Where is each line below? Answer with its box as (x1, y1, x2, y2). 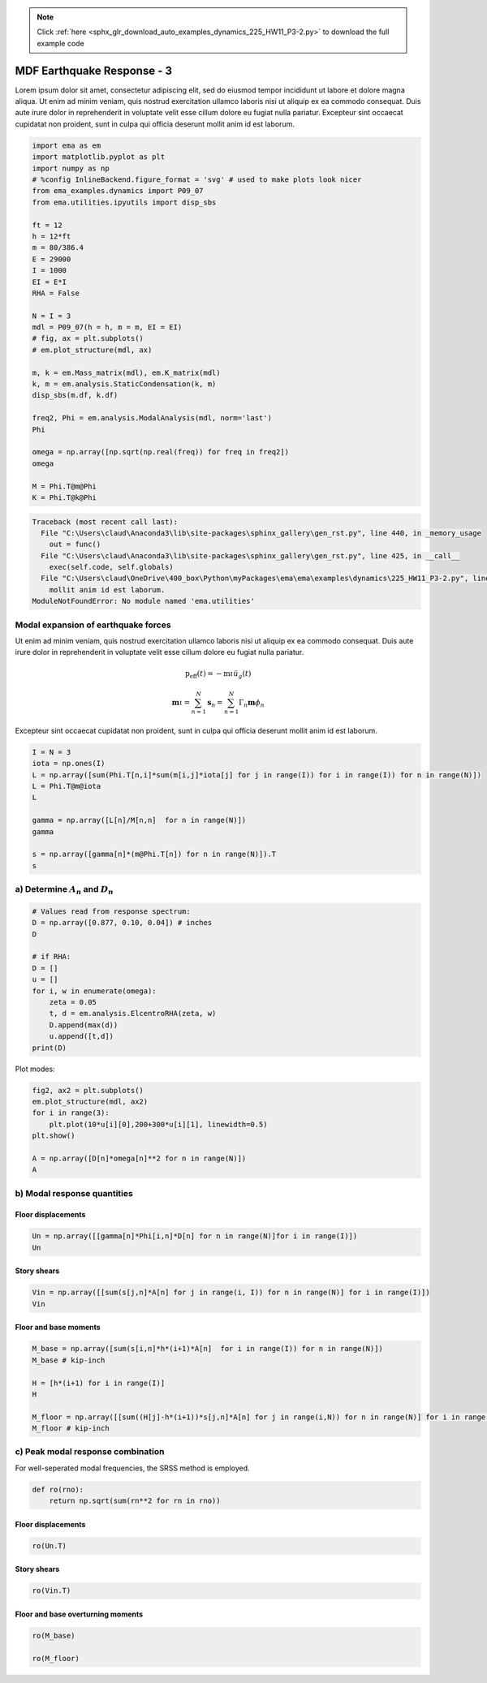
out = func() (49, 540, 101, 549)
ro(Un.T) (32, 1541, 67, 1550)
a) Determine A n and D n (15, 884, 114, 897)
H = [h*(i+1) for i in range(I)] (32, 1378, 166, 1388)
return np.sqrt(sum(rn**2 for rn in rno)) (49, 1496, 221, 1505)
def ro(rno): (32, 1485, 84, 1494)
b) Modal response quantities (15, 1187, 133, 1199)
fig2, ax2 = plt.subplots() (32, 1086, 144, 1095)
